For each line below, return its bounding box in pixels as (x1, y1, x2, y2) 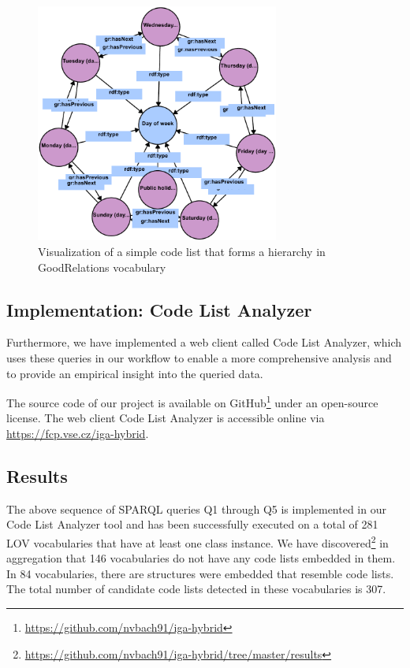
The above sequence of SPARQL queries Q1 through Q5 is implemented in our (6, 500, 386, 517)
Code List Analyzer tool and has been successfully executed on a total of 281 (6, 516, 378, 533)
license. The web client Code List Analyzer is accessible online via (6, 410, 325, 426)
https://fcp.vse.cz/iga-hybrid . (6, 425, 149, 442)
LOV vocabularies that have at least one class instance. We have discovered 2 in (6, 533, 389, 551)
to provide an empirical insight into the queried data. (6, 365, 263, 381)
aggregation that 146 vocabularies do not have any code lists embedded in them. (6, 550, 396, 566)
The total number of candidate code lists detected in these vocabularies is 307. (6, 581, 386, 597)
